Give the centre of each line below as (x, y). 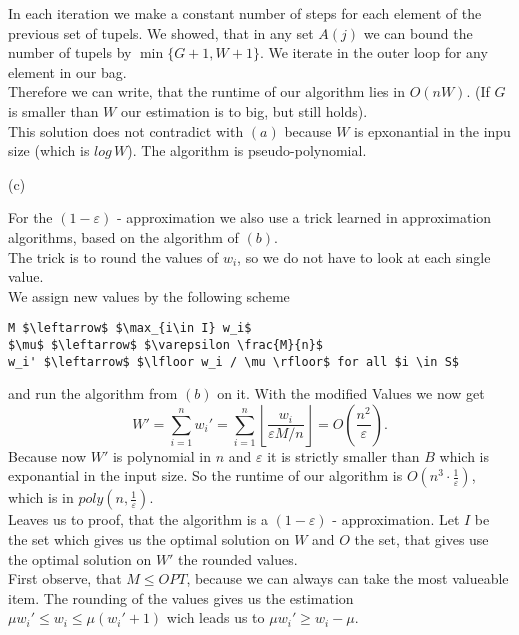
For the (30, 217)
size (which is (49, 150)
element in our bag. (67, 71)
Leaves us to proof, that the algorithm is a (138, 519)
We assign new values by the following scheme (149, 295)
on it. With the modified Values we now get (351, 393)
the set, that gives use (421, 539)
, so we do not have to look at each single (364, 256)
